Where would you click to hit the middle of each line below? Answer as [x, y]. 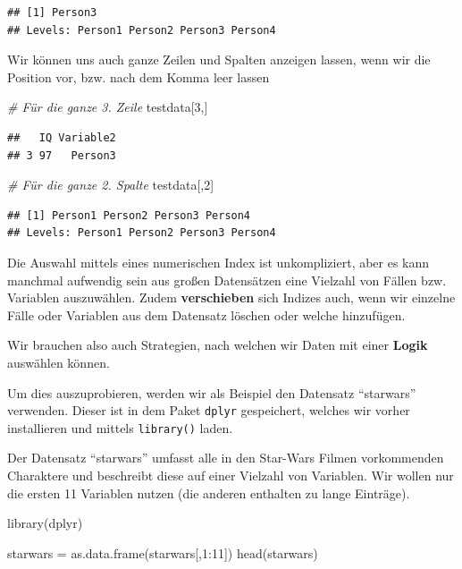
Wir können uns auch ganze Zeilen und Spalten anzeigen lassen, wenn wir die [219, 59]
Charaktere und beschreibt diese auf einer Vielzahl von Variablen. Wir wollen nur [231, 475]
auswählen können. [59, 362]
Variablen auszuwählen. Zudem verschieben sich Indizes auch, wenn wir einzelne [231, 297]
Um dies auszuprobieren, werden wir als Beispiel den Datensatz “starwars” [212, 392]
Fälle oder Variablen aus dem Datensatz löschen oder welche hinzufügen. [206, 314]
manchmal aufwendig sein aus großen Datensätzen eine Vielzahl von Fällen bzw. [227, 280]
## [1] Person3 [52, 13]
